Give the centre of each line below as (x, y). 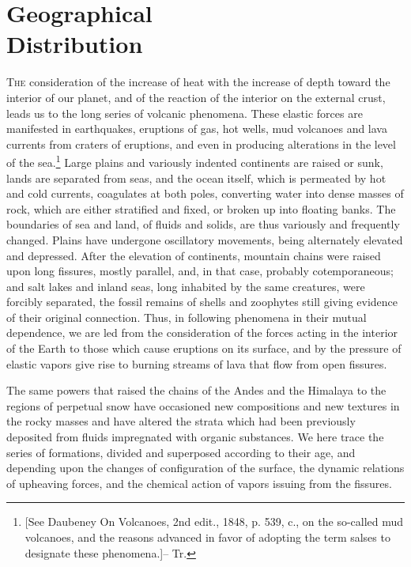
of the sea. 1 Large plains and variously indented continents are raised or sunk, (195, 161)
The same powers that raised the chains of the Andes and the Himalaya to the (196, 390)
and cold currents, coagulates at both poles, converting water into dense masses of (205, 193)
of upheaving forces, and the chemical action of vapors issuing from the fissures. (199, 483)
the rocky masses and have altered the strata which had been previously (181, 421)
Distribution (75, 44)
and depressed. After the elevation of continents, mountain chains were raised (194, 255)
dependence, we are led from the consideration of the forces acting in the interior (202, 333)
